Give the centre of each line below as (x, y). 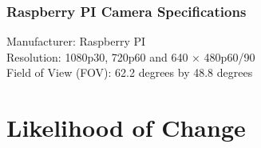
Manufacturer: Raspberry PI (76, 41)
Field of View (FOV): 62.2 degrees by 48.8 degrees (130, 72)
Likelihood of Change (126, 128)
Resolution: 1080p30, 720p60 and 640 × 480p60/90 (131, 56)
